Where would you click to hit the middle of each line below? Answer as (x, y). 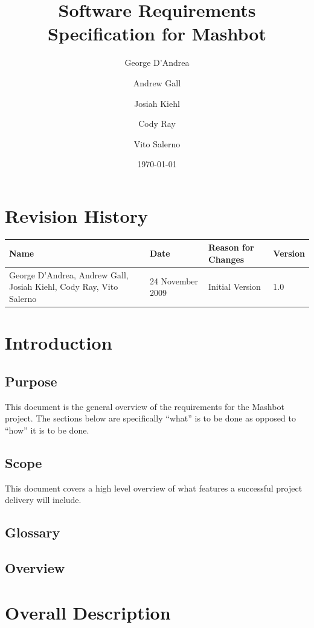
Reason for (231, 247)
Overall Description (88, 612)
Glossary (33, 532)
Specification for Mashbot (157, 34)
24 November (174, 280)
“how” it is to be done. (47, 430)
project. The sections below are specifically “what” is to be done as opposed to (150, 418)
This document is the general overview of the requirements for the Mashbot (145, 406)
